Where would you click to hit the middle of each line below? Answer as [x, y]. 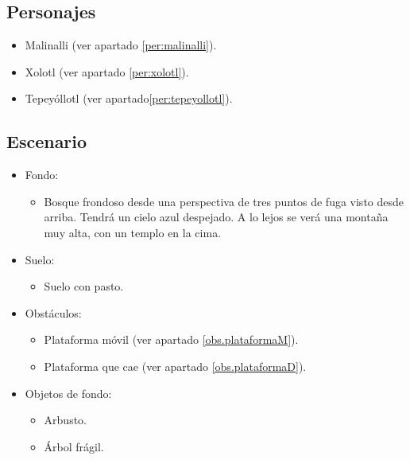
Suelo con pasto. [84, 286]
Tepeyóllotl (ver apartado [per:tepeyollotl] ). [129, 98]
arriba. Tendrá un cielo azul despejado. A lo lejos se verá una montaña [216, 217]
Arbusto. [66, 420]
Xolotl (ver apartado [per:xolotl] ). [107, 71]
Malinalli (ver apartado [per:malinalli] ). [121, 45]
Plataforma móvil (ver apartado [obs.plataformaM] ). [171, 339]
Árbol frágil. [74, 446]
